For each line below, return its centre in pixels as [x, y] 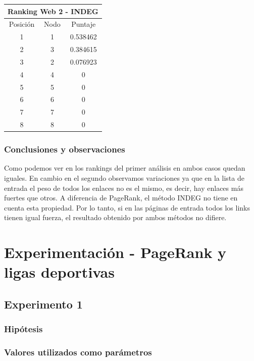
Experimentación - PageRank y [115, 252]
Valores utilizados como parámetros [78, 352]
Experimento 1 [43, 304]
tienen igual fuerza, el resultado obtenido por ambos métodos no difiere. [115, 217]
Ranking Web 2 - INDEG [53, 11]
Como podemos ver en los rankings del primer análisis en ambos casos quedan [125, 168]
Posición [22, 24]
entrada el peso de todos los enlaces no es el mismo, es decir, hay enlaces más [124, 188]
